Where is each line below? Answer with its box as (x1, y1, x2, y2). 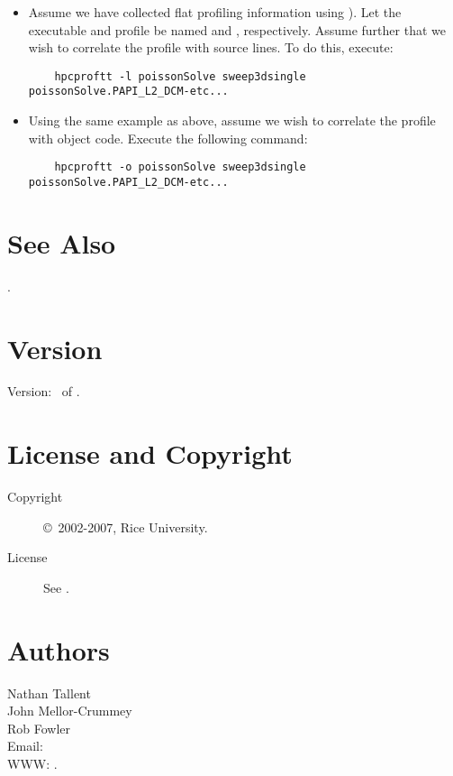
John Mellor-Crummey (7, 701, 132, 720)
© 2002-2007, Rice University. (43, 517, 208, 536)
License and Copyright (7, 435, 293, 472)
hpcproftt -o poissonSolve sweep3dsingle (54, 161, 306, 174)
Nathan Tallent (7, 683, 91, 702)
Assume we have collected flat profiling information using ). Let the (28, 3, 402, 21)
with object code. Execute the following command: (28, 128, 308, 147)
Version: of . (7, 382, 80, 401)
